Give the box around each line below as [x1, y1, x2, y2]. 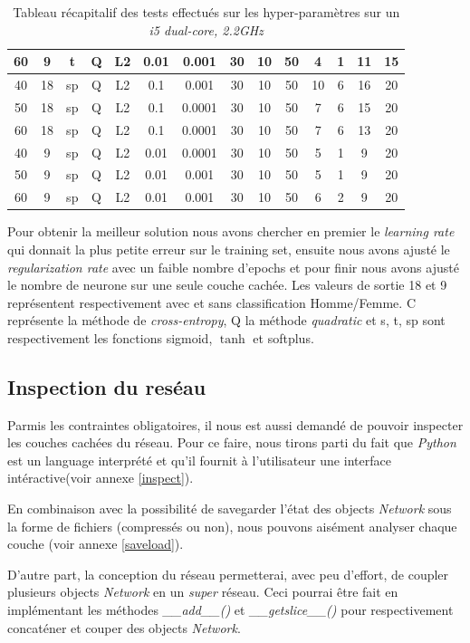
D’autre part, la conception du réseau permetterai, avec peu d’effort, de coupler [7, 564, 449, 583]
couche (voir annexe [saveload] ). [7, 534, 184, 553]
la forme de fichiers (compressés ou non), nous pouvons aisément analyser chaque [7, 516, 457, 535]
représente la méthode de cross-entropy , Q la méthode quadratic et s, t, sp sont [7, 311, 446, 330]
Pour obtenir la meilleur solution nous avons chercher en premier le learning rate [7, 222, 455, 241]
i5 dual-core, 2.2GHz [149, 20, 264, 39]
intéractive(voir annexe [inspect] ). [7, 468, 194, 487]
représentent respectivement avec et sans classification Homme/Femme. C [7, 293, 416, 312]
